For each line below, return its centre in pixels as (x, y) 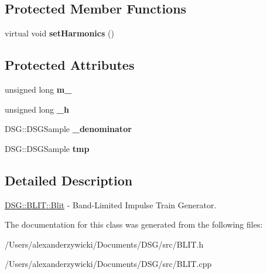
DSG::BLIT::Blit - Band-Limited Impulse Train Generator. (111, 204)
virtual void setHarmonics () (59, 33)
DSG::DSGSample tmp (47, 148)
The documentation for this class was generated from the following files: (134, 224)
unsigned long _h (37, 109)
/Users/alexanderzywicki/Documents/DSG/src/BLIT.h (104, 244)
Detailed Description (69, 180)
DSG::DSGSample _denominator (68, 129)
